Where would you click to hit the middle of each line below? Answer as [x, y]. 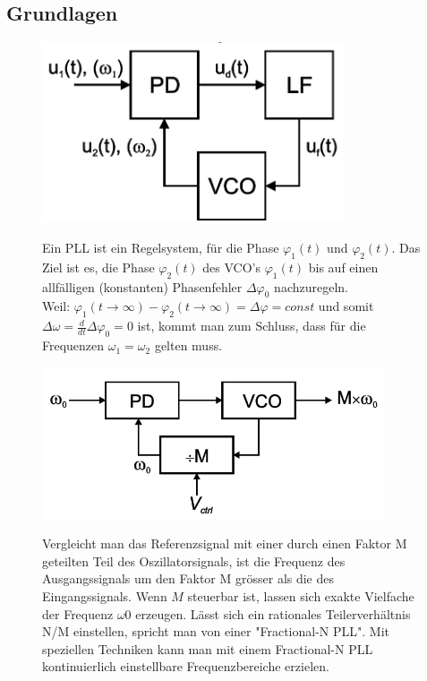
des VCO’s [232, 267]
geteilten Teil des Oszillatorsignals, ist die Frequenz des [194, 560]
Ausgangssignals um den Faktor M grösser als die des [188, 578]
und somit [346, 306]
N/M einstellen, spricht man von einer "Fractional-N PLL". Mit [216, 631]
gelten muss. [188, 345]
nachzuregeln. [311, 286]
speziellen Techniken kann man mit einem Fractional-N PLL [208, 648]
